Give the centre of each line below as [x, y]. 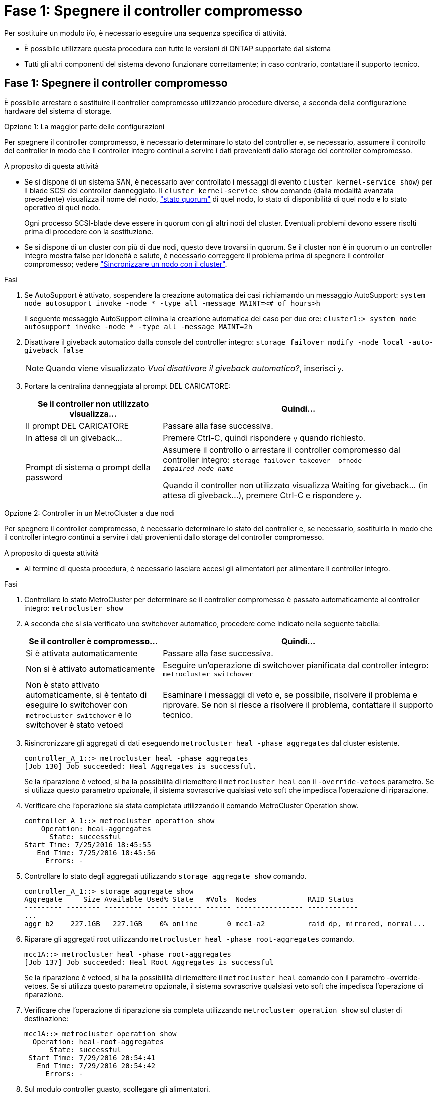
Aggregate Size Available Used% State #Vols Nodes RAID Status [189, 899]
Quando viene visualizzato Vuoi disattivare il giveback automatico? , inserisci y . [195, 368]
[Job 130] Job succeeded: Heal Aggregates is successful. [140, 766]
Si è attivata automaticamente [82, 653]
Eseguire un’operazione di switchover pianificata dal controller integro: [296, 665]
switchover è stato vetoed [75, 725]
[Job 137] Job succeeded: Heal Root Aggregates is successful [149, 962]
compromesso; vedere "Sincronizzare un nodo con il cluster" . [126, 264]
